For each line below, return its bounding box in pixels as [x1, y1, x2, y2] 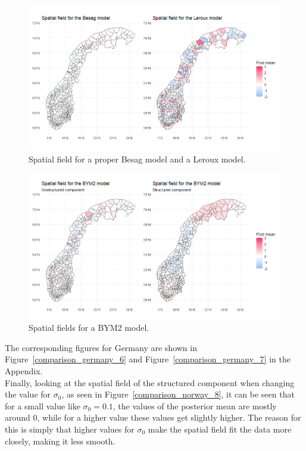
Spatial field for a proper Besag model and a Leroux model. [29, 152, 246, 165]
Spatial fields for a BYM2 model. [29, 321, 149, 334]
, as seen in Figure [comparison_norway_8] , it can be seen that [61, 388, 295, 400]
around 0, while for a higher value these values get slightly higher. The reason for [5, 411, 301, 424]
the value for [5, 388, 51, 400]
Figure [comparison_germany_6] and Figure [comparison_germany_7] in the [5, 353, 291, 365]
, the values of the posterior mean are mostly [113, 399, 277, 412]
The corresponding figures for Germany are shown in [5, 341, 197, 353]
